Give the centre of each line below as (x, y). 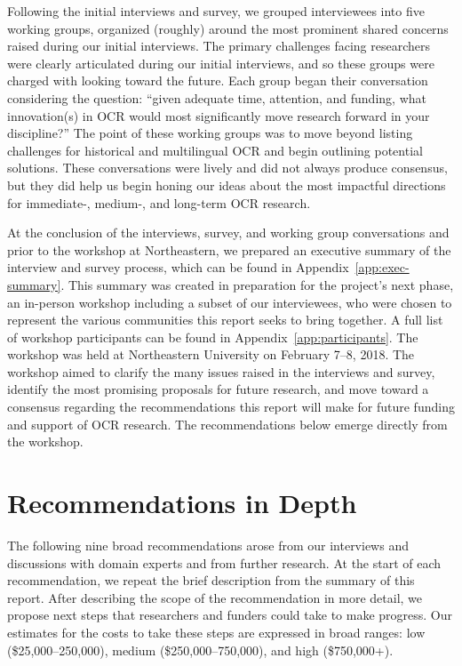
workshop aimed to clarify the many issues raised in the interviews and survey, (221, 371)
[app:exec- (382, 267)
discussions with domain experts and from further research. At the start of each (224, 562)
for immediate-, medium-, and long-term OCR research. (159, 202)
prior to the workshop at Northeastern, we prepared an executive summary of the (229, 249)
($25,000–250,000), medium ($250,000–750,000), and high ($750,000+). (200, 650)
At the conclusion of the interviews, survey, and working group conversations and (228, 233)
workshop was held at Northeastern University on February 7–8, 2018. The (211, 354)
